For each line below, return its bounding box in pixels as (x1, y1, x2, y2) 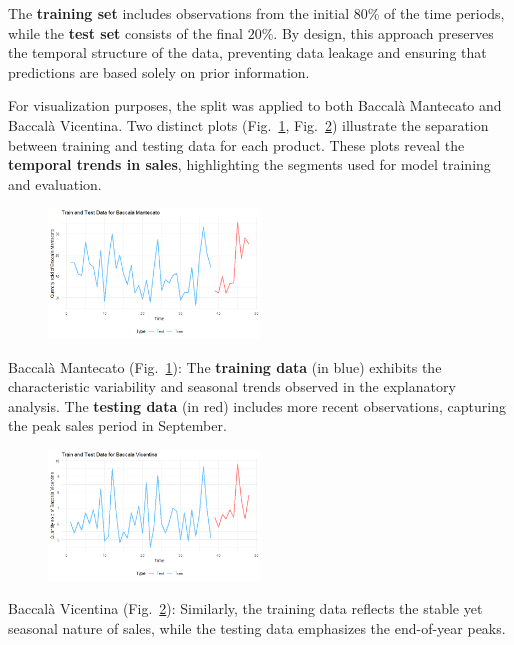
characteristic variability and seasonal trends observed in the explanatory (8, 376, 456, 397)
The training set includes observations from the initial (8, 3, 350, 23)
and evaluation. (8, 173, 102, 194)
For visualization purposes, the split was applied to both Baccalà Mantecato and (8, 95, 502, 116)
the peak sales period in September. (8, 415, 227, 436)
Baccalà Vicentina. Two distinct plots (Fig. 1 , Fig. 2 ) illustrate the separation (8, 114, 489, 135)
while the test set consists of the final (8, 22, 244, 43)
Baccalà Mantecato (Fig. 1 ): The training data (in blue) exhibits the (8, 356, 442, 377)
